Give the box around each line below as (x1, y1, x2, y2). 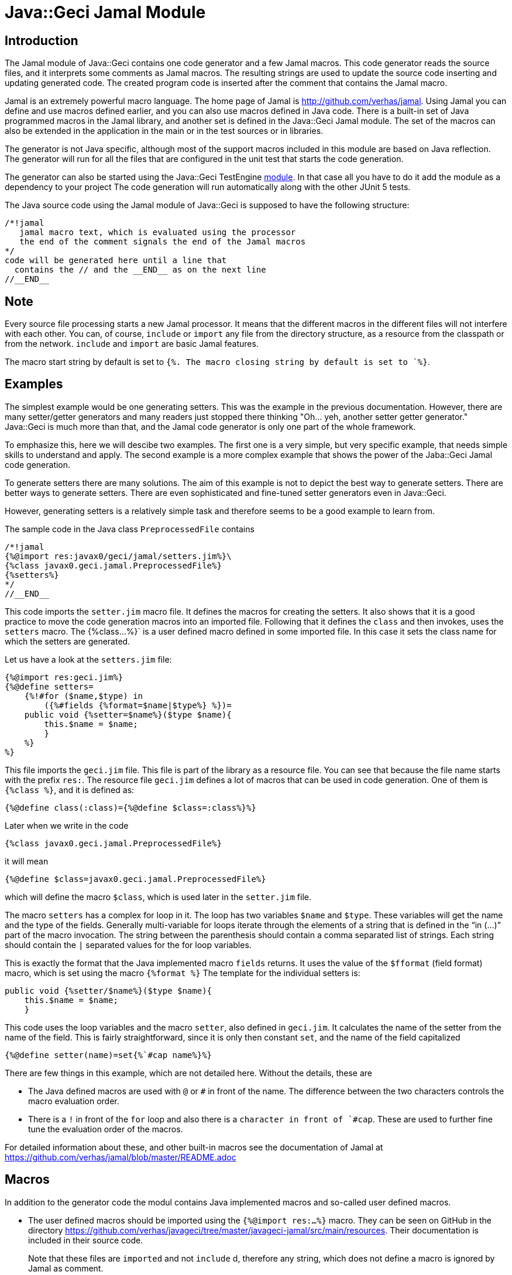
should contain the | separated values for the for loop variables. (5, 939, 252, 950)
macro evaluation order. (28, 1095, 119, 1106)
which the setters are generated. (5, 636, 130, 646)
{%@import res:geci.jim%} (5, 672, 123, 682)
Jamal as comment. (28, 1263, 104, 1273)
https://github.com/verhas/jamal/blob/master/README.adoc (5, 1152, 236, 1162)
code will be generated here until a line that (5, 256, 227, 266)
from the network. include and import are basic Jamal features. (5, 339, 259, 349)
